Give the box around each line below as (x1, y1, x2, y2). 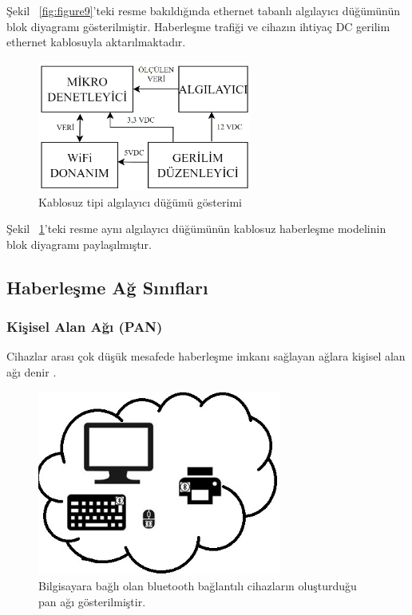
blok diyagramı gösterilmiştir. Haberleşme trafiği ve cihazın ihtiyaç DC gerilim (6, 18, 390, 34)
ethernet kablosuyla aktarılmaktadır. (6, 34, 186, 50)
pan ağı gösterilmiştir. (38, 593, 146, 610)
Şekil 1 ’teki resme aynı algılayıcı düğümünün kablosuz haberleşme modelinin (6, 220, 386, 237)
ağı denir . (6, 363, 57, 380)
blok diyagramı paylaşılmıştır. (6, 235, 152, 252)
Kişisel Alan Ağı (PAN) (6, 317, 163, 337)
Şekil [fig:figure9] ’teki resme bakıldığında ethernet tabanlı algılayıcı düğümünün (6, 2, 401, 18)
